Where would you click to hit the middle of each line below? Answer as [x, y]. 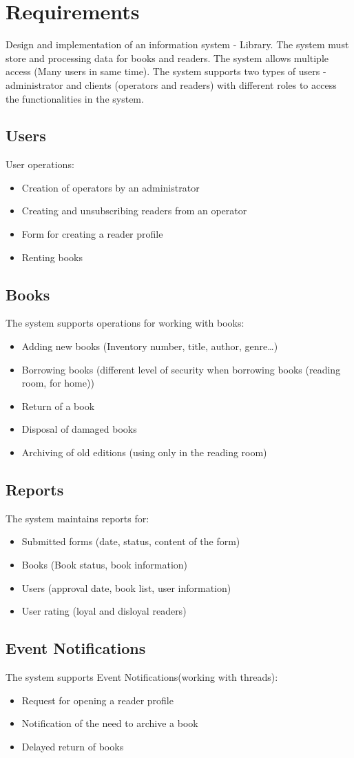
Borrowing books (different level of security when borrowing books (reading [181, 369]
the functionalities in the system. [75, 98]
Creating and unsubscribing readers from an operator [134, 211]
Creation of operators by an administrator [111, 187]
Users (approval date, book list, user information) [126, 587]
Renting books [52, 257]
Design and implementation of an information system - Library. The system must [177, 44]
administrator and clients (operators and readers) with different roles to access [171, 84]
